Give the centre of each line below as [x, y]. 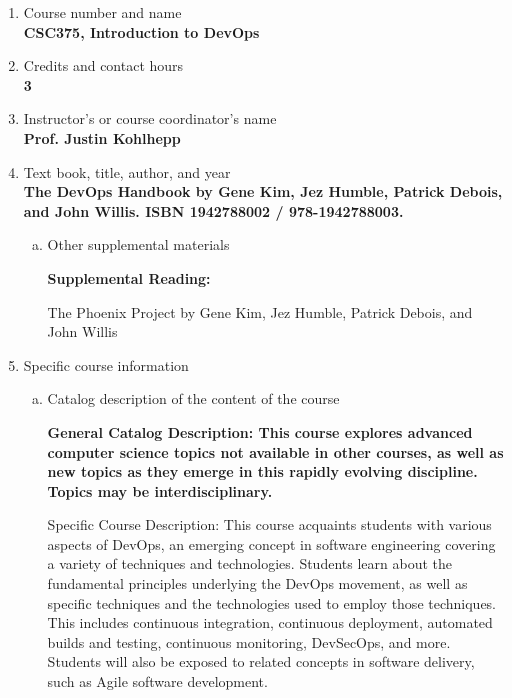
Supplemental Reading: [129, 277]
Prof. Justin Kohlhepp [102, 137]
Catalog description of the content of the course [193, 398]
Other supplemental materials [138, 244]
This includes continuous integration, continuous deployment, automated [270, 622]
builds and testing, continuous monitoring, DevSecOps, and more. [249, 641]
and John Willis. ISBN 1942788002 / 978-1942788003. [213, 210]
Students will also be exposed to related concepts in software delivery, [261, 661]
